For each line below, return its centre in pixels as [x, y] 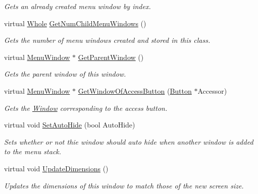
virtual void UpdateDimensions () [56, 168]
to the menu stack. [33, 151]
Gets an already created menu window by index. [78, 6]
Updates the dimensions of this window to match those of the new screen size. [124, 185]
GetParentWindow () [111, 57]
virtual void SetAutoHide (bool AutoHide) [70, 125]
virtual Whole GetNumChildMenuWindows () [75, 23]
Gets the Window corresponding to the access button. [86, 108]
